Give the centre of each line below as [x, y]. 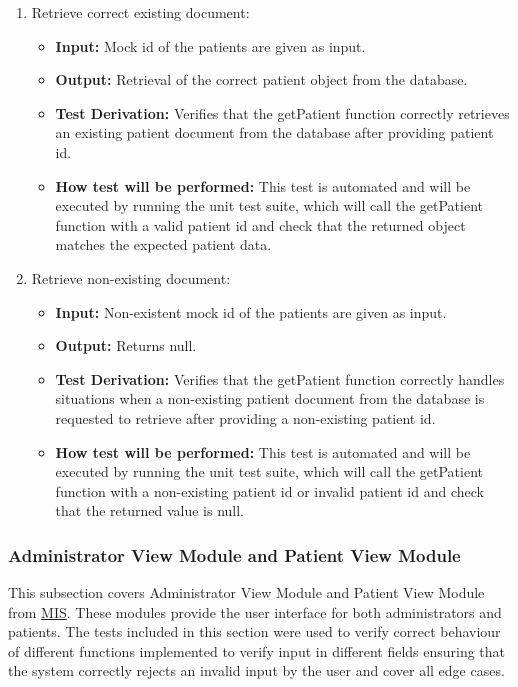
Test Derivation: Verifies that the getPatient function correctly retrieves [282, 112]
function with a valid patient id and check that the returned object [260, 224]
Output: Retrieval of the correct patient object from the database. [261, 79]
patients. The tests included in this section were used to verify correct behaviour [254, 631]
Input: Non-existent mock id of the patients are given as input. [251, 311]
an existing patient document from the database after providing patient [274, 132]
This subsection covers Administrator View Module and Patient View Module [246, 592]
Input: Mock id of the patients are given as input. [210, 45]
